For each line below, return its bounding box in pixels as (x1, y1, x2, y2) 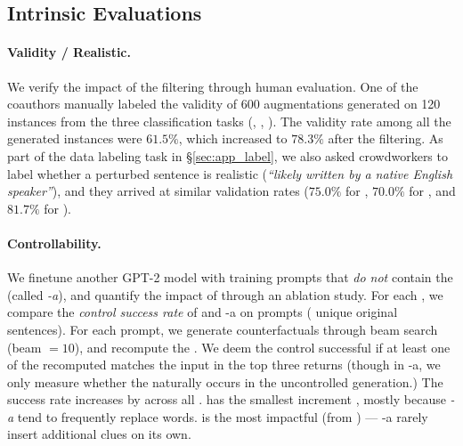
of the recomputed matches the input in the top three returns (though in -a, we (7, 355, 441, 374)
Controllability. (7, 233, 102, 252)
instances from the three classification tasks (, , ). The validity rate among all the (7, 111, 451, 130)
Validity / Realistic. (7, 43, 131, 61)
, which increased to (178, 129, 288, 148)
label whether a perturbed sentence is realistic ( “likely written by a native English (7, 164, 453, 182)
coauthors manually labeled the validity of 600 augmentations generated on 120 (7, 94, 441, 113)
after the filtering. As (328, 129, 443, 148)
